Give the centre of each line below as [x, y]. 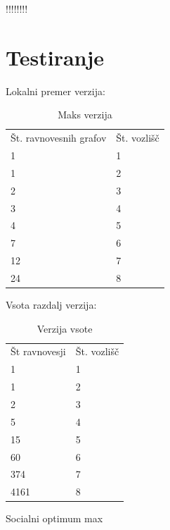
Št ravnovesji [38, 351]
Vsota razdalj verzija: [51, 304]
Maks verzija [85, 115]
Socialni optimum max [54, 518]
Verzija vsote [65, 328]
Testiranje [55, 57]
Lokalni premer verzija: [55, 91]
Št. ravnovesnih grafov [59, 138]
